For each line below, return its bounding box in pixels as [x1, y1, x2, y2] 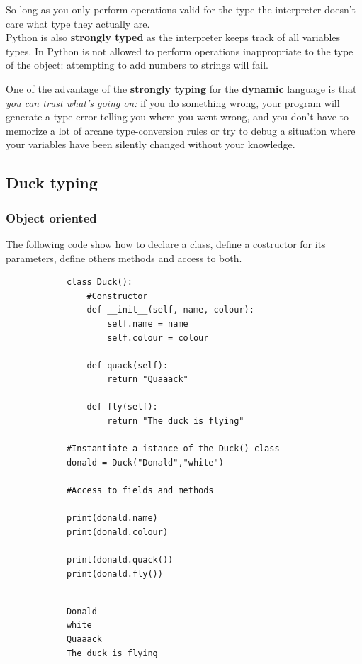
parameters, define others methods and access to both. [6, 250, 242, 265]
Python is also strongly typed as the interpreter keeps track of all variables [6, 30, 341, 45]
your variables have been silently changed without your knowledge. [6, 137, 295, 152]
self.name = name [107, 318, 188, 329]
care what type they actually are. [6, 16, 150, 30]
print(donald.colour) [66, 527, 169, 537]
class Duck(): [66, 277, 132, 288]
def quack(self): [86, 360, 169, 371]
